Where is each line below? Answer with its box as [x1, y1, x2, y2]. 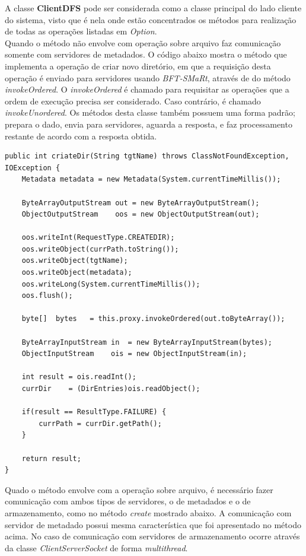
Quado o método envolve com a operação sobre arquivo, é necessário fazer [5, 483, 273, 495]
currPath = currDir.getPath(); [39, 419, 162, 428]
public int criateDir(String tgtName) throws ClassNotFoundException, [5, 152, 289, 161]
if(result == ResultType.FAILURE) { [21, 408, 167, 417]
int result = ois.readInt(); [21, 373, 136, 382]
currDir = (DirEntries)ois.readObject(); [21, 385, 200, 393]
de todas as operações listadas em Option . [5, 25, 157, 37]
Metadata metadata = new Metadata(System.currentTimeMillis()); [21, 175, 281, 184]
